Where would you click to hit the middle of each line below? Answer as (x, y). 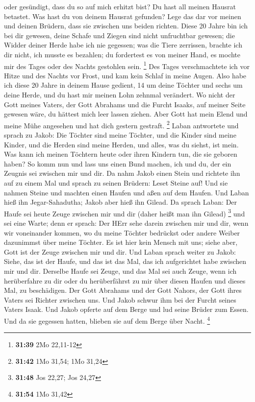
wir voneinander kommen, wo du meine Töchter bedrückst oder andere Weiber (122, 232)
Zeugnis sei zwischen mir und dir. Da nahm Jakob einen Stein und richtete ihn (122, 173)
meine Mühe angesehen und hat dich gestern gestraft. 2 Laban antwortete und (121, 124)
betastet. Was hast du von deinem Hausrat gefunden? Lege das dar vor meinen (123, 16)
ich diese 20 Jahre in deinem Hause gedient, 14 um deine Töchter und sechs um (123, 85)
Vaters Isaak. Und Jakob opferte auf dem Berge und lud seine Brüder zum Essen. (126, 309)
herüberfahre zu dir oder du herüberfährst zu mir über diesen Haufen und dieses (125, 280)
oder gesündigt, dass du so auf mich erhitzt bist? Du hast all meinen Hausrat (120, 6)
